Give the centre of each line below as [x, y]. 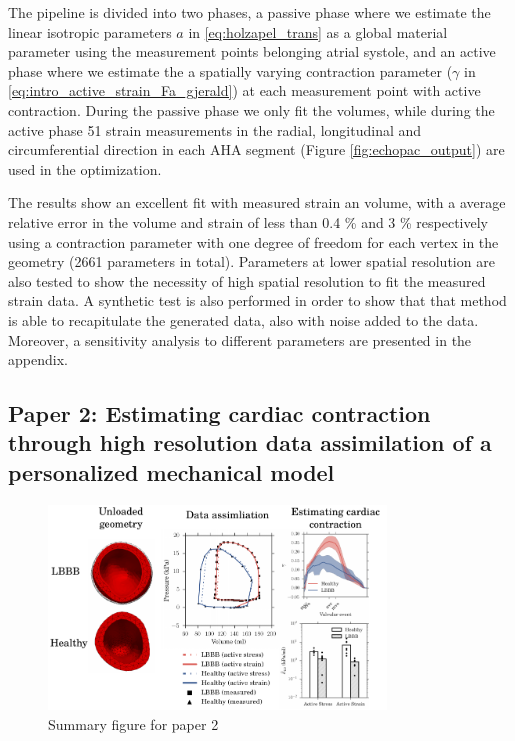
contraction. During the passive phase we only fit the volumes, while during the [251, 109]
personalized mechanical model [171, 471]
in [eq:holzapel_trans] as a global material [318, 31]
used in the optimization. [85, 168]
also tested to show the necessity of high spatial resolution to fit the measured [247, 280]
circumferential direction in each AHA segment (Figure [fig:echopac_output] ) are [256, 149]
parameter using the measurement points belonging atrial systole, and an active [252, 51]
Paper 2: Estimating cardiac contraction [219, 413]
